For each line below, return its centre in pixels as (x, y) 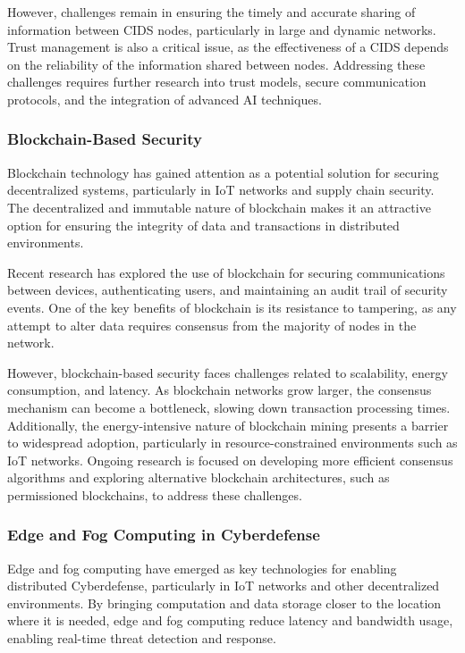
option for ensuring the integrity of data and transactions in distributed (203, 225)
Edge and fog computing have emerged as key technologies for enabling (202, 568)
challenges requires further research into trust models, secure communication (217, 82)
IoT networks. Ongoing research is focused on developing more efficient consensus (230, 460)
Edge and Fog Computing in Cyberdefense (164, 535)
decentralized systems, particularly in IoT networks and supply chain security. (221, 190)
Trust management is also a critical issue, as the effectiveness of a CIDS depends (228, 47)
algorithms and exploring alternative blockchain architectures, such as (199, 477)
